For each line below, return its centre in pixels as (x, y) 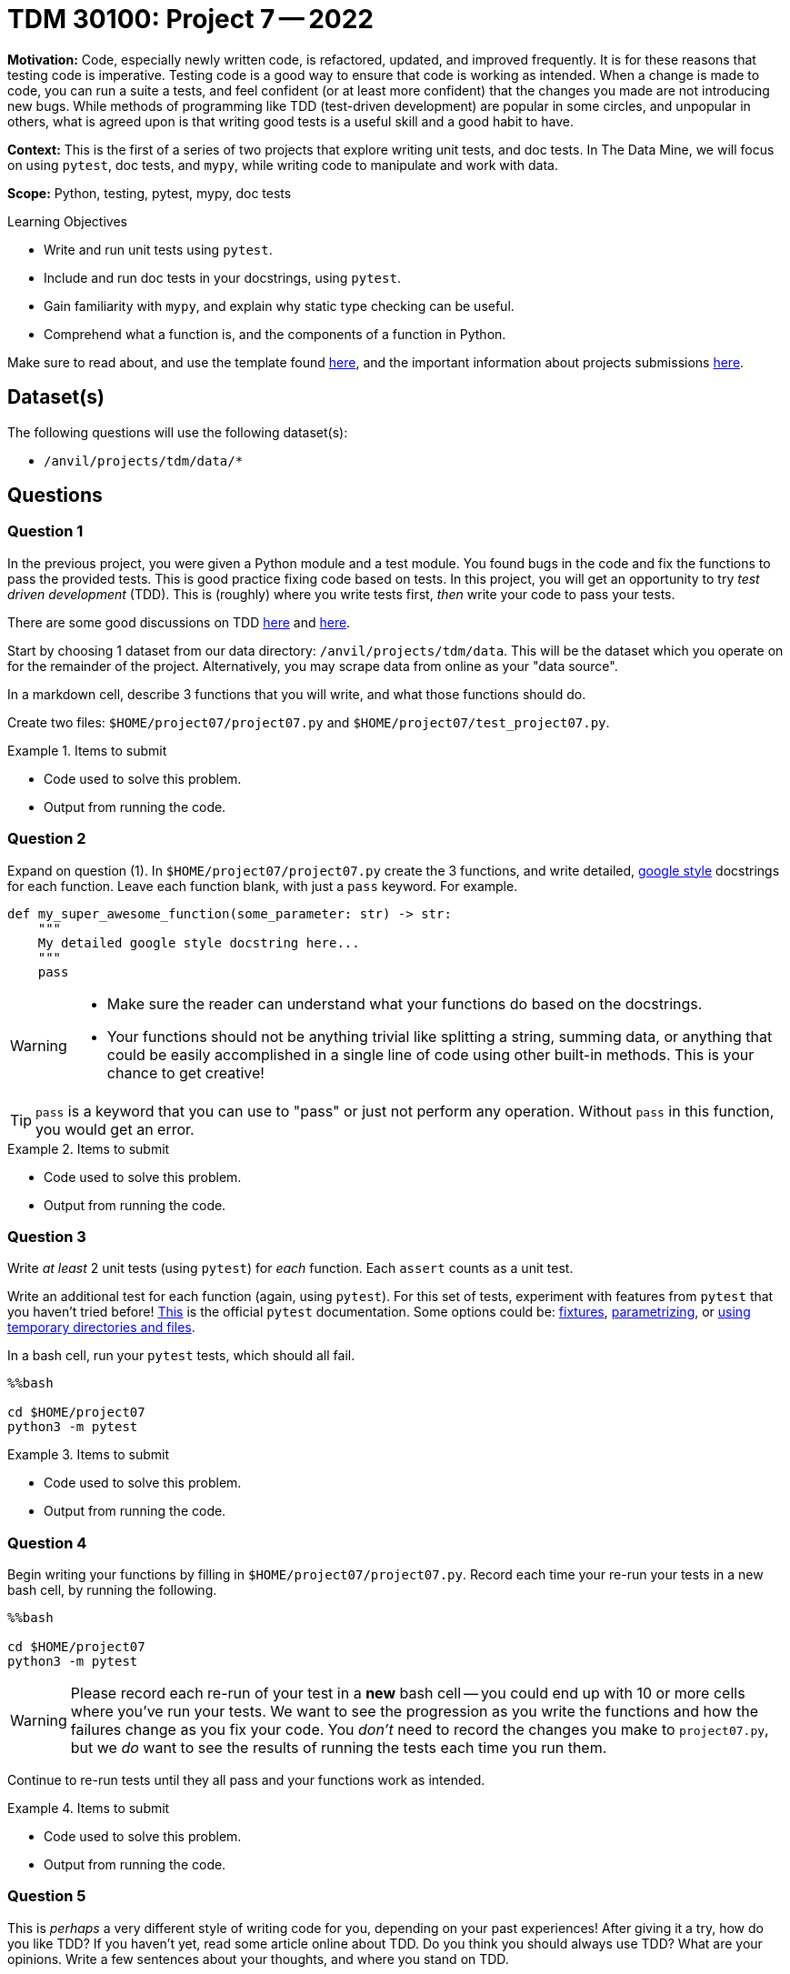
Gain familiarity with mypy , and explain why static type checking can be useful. (279, 306)
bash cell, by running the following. (112, 1590)
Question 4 (47, 1543)
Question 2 (47, 839)
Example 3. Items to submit (88, 1455)
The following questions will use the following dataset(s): (178, 432)
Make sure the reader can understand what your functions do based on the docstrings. (405, 1003)
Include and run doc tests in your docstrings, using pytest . (222, 277)
